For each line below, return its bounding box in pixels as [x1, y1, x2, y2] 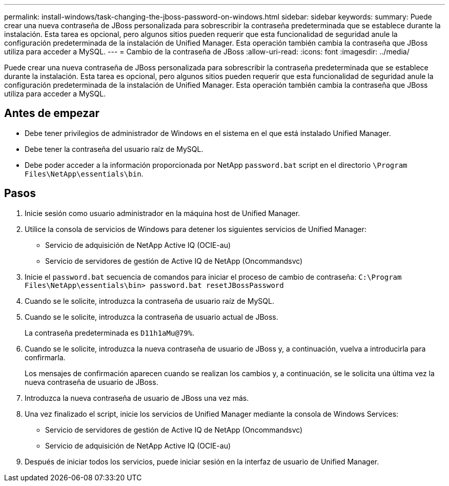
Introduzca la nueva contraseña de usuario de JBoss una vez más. [25, 393, 249, 402]
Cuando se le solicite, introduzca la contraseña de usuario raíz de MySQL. [25, 296, 274, 305]
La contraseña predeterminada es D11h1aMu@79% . [25, 328, 195, 337]
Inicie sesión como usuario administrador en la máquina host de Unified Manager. [25, 208, 300, 218]
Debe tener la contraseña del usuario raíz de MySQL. [25, 144, 203, 153]
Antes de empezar [4, 107, 99, 120]
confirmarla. [25, 353, 66, 362]
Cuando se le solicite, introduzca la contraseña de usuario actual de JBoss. [25, 312, 278, 321]
